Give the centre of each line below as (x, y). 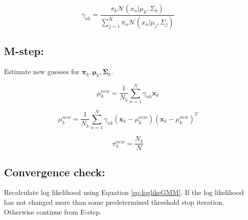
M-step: (24, 51)
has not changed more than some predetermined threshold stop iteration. (114, 202)
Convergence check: (55, 172)
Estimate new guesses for (42, 71)
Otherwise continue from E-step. (53, 211)
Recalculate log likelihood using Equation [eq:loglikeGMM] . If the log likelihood (124, 192)
